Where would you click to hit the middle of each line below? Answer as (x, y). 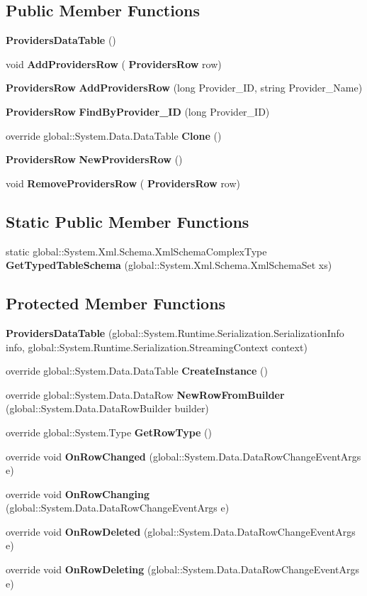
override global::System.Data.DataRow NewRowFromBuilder (145, 394)
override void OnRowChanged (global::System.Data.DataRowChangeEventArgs (183, 456)
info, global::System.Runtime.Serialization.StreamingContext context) (157, 347)
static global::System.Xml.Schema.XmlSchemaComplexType (136, 251)
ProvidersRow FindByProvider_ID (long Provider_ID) (138, 111)
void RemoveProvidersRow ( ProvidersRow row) (123, 183)
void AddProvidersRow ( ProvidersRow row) (114, 64)
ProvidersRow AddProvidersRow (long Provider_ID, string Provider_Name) (184, 88)
